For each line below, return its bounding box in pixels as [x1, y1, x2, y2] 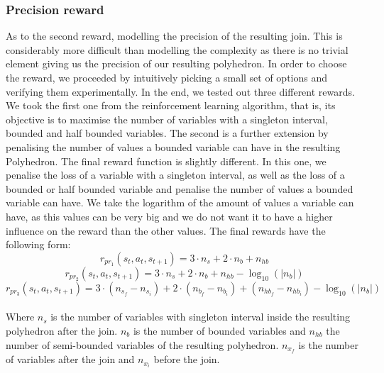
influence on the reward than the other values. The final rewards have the [6, 223, 326, 238]
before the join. [153, 352, 220, 367]
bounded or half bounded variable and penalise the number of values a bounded [6, 181, 353, 196]
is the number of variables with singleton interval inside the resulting [50, 309, 350, 324]
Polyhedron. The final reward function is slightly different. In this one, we [6, 153, 327, 168]
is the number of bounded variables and [133, 323, 306, 338]
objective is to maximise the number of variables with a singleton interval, [6, 111, 328, 126]
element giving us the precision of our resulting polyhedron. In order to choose [6, 56, 347, 71]
